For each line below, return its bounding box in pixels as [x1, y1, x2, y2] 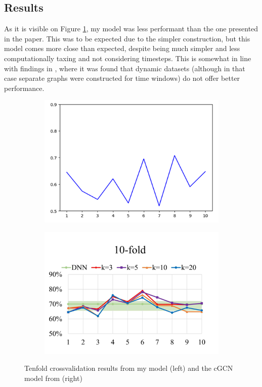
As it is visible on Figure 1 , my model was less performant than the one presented [4, 23, 258, 34]
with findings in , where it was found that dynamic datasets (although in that [4, 63, 245, 73]
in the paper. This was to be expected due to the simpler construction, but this [4, 33, 250, 43]
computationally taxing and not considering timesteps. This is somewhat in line [4, 53, 251, 63]
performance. [4, 82, 45, 93]
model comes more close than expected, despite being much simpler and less [4, 43, 240, 54]
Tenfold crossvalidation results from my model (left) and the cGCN [24, 363, 233, 373]
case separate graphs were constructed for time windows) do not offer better [4, 73, 240, 83]
